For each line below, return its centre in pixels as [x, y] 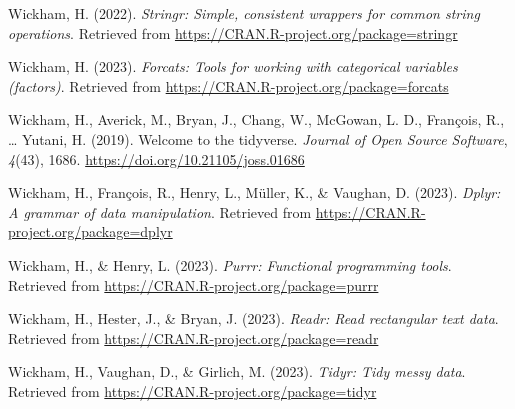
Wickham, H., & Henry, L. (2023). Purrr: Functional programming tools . [230, 264]
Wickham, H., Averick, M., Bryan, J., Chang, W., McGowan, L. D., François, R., [256, 119]
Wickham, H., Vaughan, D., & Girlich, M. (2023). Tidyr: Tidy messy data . [237, 371]
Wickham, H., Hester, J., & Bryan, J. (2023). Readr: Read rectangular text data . [253, 318]
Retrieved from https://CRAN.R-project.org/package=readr [193, 337]
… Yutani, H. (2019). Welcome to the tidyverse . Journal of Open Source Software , [258, 138]
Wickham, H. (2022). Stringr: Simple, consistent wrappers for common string [244, 13]
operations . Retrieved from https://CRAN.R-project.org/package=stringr [233, 32]
